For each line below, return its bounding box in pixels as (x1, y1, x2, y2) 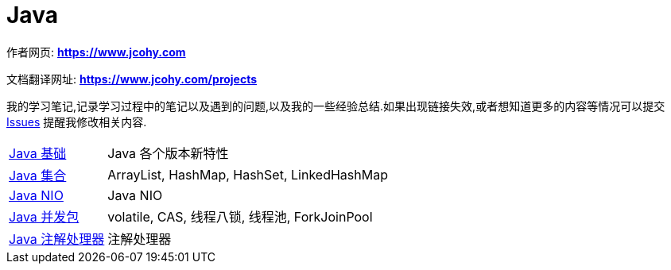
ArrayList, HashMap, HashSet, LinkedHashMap (107, 166, 388, 183)
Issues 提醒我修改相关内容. (6, 114, 147, 129)
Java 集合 (9, 167, 67, 183)
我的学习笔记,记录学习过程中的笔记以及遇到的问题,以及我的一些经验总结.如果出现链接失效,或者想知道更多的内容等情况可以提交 (6, 98, 665, 113)
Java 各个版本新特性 (107, 145, 229, 161)
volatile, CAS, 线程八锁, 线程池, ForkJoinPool (107, 208, 373, 225)
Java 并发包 (9, 208, 80, 225)
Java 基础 (9, 145, 67, 161)
